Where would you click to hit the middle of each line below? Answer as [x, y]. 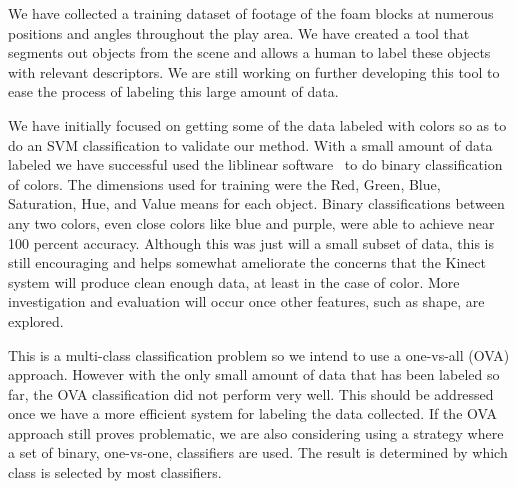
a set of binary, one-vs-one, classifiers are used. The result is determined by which [258, 452]
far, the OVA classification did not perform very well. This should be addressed [251, 393]
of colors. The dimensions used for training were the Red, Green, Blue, [224, 183]
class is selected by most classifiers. [115, 472]
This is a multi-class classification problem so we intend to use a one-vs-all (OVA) [259, 354]
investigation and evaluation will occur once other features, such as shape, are [246, 301]
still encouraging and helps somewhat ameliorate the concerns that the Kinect [247, 262]
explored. [36, 320]
